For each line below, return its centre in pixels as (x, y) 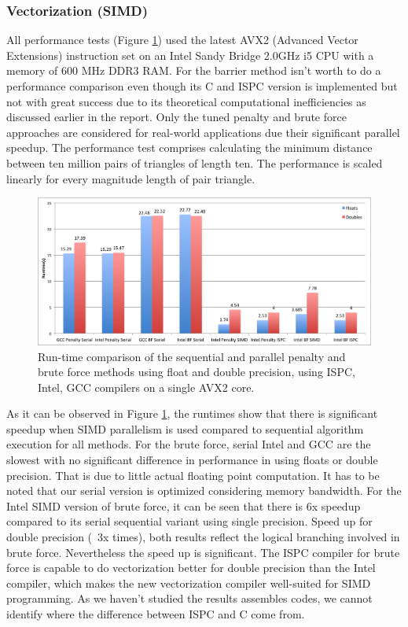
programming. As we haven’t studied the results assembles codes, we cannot (189, 598)
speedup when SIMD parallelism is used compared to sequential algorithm (185, 428)
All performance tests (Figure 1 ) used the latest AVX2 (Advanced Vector (182, 40)
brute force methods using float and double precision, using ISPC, (197, 372)
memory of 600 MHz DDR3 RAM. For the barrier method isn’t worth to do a (194, 70)
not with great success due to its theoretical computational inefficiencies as (186, 101)
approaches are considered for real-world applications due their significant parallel (203, 132)
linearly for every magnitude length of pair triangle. (131, 178)
